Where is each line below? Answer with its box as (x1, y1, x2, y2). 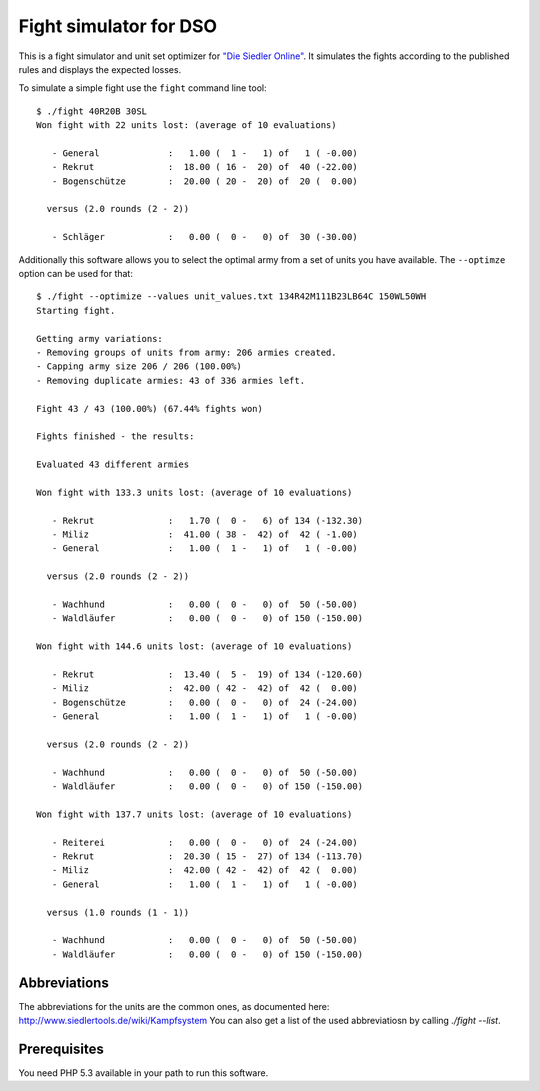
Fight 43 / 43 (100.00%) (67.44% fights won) (36, 403, 264, 414)
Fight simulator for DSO (18, 15, 218, 37)
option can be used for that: (18, 268, 134, 280)
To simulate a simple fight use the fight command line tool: (18, 82, 267, 94)
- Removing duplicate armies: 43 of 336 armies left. (36, 375, 305, 386)
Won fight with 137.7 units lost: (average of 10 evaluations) (36, 808, 353, 820)
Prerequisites (18, 1040, 104, 1057)
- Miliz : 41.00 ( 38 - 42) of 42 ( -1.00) (51, 529, 359, 540)
